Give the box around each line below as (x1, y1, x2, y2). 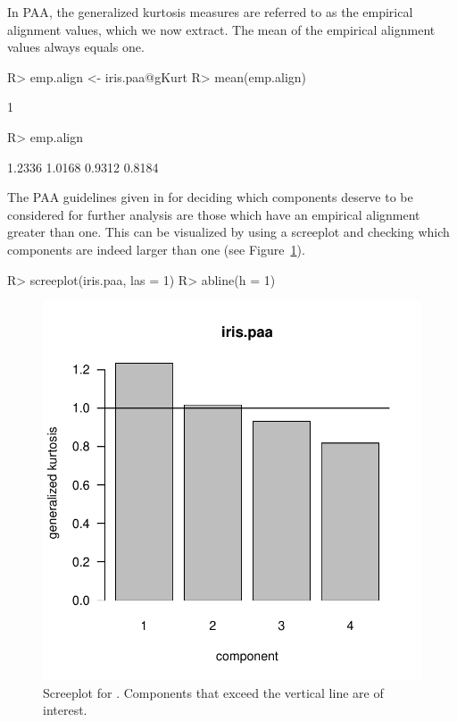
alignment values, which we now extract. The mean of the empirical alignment (7, 20, 436, 38)
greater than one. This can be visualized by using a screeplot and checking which (7, 222, 450, 241)
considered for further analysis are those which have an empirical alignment (7, 205, 420, 223)
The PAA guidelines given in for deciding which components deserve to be (7, 188, 413, 206)
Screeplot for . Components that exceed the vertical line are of (43, 683, 384, 701)
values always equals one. (7, 38, 145, 56)
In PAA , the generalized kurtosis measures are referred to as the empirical (7, 3, 413, 21)
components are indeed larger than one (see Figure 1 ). (7, 239, 305, 258)
